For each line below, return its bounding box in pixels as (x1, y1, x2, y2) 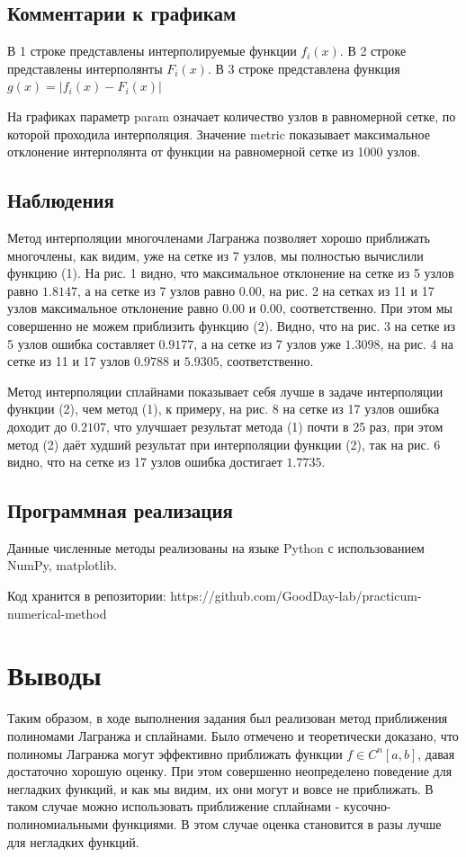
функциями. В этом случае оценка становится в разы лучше (112, 814, 442, 833)
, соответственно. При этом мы (282, 299, 453, 317)
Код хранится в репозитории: (7, 586, 166, 605)
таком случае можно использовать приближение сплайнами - (7, 797, 340, 816)
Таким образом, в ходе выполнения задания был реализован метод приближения (7, 709, 448, 728)
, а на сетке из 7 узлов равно (76, 281, 236, 299)
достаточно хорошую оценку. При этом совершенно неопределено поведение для (7, 762, 453, 781)
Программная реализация (7, 496, 233, 524)
